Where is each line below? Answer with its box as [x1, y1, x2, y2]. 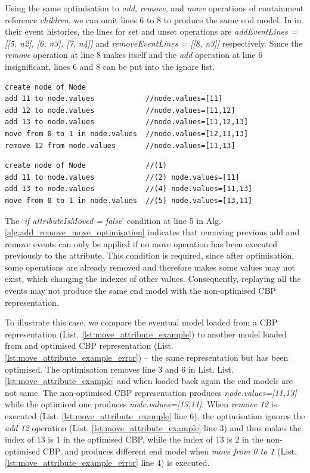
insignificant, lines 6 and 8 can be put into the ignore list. [5, 60, 215, 72]
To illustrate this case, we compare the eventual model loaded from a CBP [5, 316, 278, 328]
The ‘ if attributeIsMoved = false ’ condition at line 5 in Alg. [5, 214, 221, 226]
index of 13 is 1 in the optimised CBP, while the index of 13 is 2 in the [5, 433, 263, 446]
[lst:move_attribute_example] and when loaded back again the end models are [5, 374, 293, 387]
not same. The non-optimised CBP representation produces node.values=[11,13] [5, 386, 297, 398]
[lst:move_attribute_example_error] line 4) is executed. [5, 456, 210, 469]
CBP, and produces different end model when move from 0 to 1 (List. [42, 444, 297, 457]
